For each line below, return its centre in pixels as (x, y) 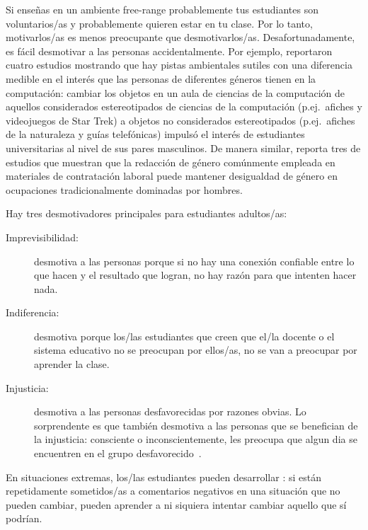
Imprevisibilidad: (42, 237)
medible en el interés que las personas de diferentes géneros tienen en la (161, 78)
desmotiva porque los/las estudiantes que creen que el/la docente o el (184, 336)
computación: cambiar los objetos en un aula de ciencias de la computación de (175, 92)
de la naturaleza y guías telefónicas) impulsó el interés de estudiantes (155, 134)
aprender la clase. (72, 364)
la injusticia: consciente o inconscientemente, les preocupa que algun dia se (196, 439)
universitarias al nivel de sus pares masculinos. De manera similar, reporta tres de (183, 148)
